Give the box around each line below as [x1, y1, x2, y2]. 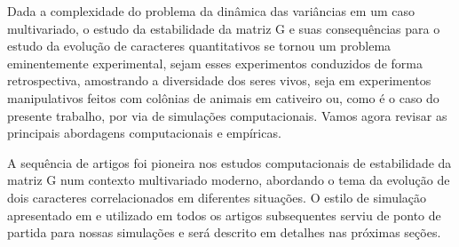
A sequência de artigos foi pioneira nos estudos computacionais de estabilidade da [7, 153, 452, 171]
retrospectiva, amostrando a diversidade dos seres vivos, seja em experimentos [7, 71, 431, 90]
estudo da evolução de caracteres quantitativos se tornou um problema [7, 36, 392, 55]
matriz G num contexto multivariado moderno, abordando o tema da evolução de [7, 171, 450, 189]
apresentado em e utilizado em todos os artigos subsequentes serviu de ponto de [7, 205, 441, 224]
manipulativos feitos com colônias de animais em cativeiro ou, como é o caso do [7, 88, 439, 107]
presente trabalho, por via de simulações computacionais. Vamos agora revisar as [7, 106, 447, 124]
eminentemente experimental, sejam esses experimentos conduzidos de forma [7, 53, 423, 72]
